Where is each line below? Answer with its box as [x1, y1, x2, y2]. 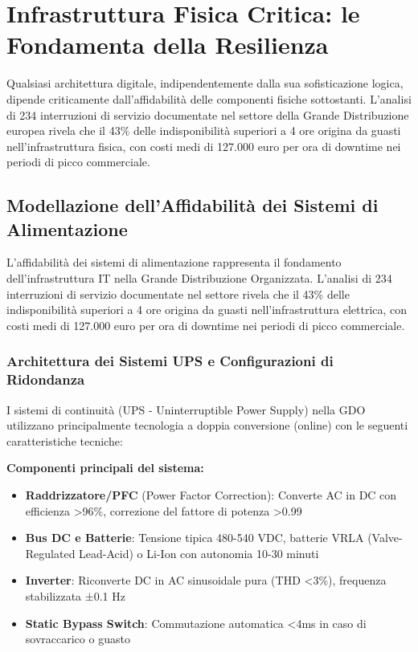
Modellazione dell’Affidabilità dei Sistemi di [6, 193, 379, 218]
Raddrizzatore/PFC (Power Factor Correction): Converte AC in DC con [25, 486, 397, 503]
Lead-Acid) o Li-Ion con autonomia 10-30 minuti [79, 544, 319, 561]
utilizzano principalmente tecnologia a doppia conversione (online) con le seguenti [6, 417, 408, 434]
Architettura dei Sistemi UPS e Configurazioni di [6, 351, 334, 371]
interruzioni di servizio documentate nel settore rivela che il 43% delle [6, 285, 350, 302]
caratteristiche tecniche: [6, 432, 123, 449]
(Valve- [367, 529, 403, 546]
